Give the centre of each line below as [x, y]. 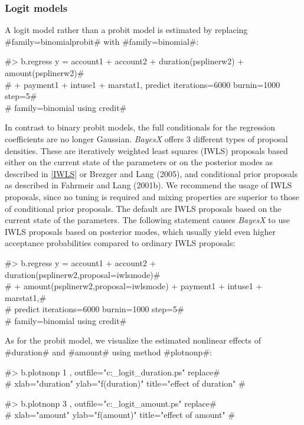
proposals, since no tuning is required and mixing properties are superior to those [152, 196]
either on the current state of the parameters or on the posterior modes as [139, 162]
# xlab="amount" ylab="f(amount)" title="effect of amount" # [120, 415]
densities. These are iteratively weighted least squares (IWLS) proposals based [146, 150]
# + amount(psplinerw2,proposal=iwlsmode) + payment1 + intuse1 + [134, 286]
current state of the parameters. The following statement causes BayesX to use [147, 220]
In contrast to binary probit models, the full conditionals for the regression [140, 127]
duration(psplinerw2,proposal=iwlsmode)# [83, 274]
